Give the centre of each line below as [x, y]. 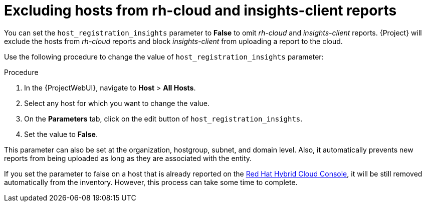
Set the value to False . [61, 134]
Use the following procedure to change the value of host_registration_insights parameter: [164, 56]
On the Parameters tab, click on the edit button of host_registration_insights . [163, 118]
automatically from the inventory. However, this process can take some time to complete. [151, 182]
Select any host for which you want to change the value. [117, 103]
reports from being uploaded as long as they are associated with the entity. [128, 158]
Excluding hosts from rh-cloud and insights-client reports [200, 10]
